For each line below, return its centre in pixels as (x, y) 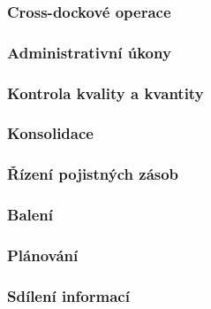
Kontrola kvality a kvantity (105, 93)
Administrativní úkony (89, 52)
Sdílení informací (68, 295)
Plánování (43, 255)
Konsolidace (50, 133)
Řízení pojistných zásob (93, 174)
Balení (30, 215)
